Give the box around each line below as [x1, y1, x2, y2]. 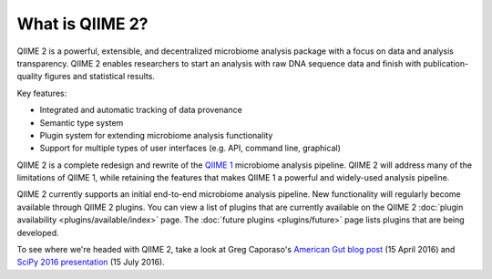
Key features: [16, 88, 67, 98]
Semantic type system [39, 117, 124, 128]
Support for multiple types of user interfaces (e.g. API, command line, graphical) [39, 142, 341, 154]
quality [16, 71, 43, 82]
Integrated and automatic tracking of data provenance [39, 105, 243, 116]
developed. [16, 227, 59, 238]
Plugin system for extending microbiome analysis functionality [39, 129, 273, 140]
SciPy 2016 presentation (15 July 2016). [16, 256, 165, 268]
